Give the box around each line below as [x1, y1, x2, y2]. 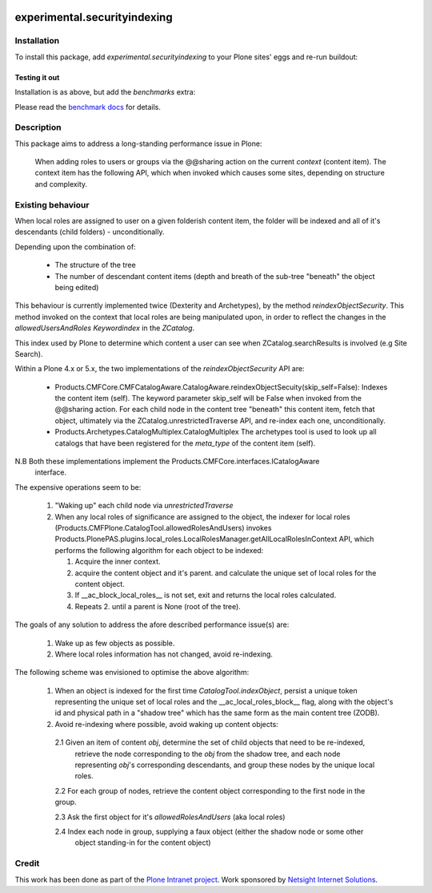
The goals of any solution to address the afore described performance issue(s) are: [14, 620, 290, 629]
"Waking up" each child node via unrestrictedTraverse [54, 501, 234, 511]
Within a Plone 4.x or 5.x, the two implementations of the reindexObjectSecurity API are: [14, 364, 305, 374]
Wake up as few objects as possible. [54, 638, 175, 648]
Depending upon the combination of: [14, 241, 136, 252]
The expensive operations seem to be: [14, 482, 142, 492]
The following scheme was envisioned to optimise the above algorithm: [14, 668, 250, 677]
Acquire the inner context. [74, 557, 161, 567]
